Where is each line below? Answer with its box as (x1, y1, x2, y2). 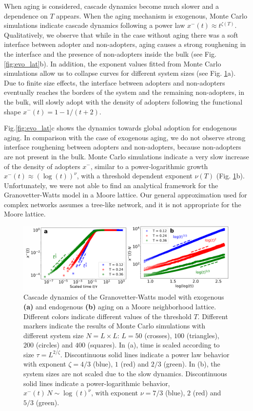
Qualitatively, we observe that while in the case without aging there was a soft (4, 29, 238, 40)
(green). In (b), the (163, 359, 220, 369)
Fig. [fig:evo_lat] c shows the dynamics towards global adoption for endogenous (4, 123, 237, 133)
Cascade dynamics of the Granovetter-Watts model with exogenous (23, 292, 224, 302)
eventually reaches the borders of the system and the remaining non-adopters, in (4, 87, 244, 97)
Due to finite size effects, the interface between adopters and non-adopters (4, 77, 225, 87)
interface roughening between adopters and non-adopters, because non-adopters (4, 142, 241, 152)
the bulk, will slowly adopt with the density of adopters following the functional (4, 96, 243, 107)
